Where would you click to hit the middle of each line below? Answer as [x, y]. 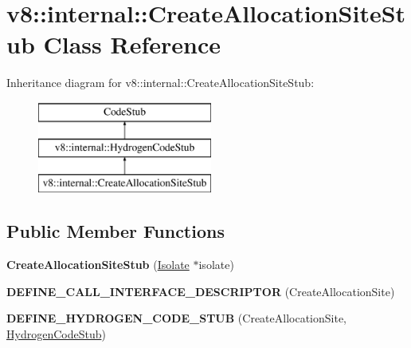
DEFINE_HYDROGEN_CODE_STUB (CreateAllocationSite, [177, 318]
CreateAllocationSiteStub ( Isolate [98, 265]
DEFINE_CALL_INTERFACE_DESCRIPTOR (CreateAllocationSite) [201, 291]
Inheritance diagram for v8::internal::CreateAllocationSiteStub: [160, 83]
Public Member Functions [115, 231]
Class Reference [132, 44]
